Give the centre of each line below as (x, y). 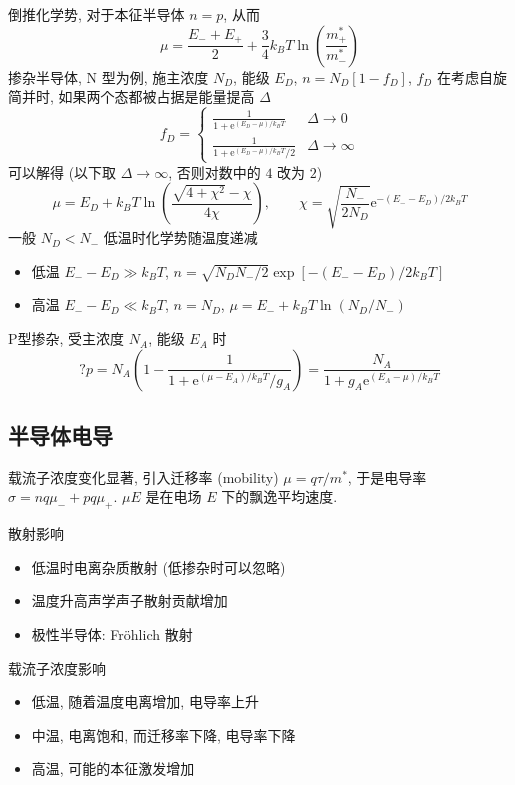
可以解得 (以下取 (62, 171)
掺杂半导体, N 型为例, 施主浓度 (108, 76)
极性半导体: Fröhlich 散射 (112, 634)
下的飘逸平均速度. (279, 496)
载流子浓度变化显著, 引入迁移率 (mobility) (143, 476)
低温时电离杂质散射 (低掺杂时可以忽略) (158, 566)
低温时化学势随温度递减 (180, 237)
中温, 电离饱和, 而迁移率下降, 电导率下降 (163, 734)
